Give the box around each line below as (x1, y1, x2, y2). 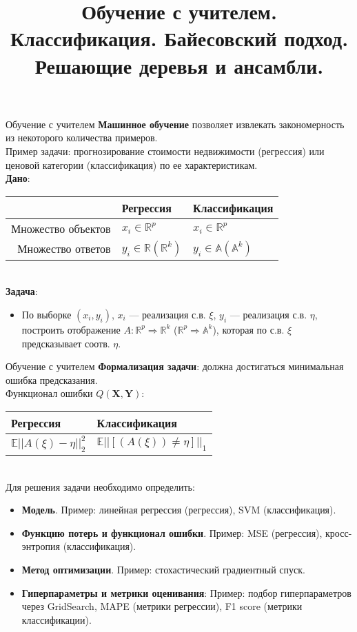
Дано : (6, 171, 30, 185)
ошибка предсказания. (6, 372, 98, 387)
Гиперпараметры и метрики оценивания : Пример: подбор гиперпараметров (21, 585, 351, 600)
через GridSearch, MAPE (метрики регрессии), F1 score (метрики (21, 599, 303, 613)
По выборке (21, 307, 72, 321)
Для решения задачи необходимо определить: (6, 479, 195, 493)
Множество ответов (17, 241, 111, 257)
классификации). (21, 612, 92, 626)
